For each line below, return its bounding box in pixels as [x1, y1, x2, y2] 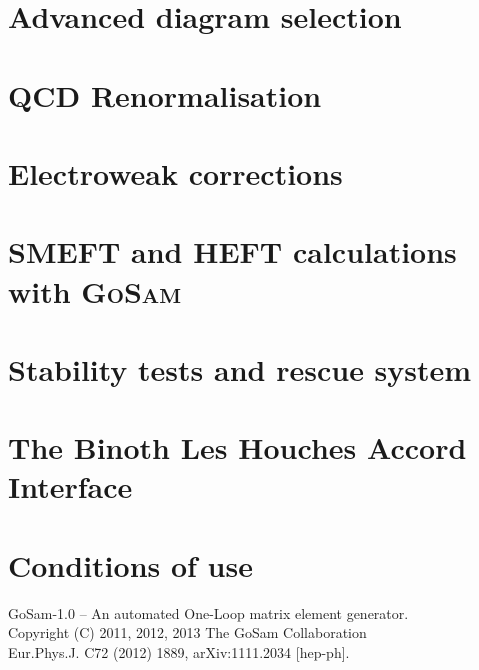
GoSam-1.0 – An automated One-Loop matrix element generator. [8, 602, 409, 623]
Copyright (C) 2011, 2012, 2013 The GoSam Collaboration [8, 622, 367, 643]
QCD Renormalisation [8, 74, 322, 115]
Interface [8, 466, 133, 507]
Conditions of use [8, 544, 253, 585]
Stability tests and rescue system [8, 348, 472, 389]
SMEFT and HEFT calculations [8, 231, 457, 272]
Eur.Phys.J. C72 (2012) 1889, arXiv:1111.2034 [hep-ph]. [8, 641, 350, 662]
